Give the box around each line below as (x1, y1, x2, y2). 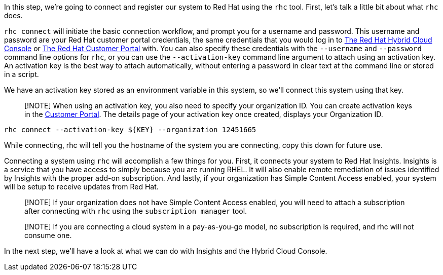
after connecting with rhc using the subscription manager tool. (24, 207, 247, 215)
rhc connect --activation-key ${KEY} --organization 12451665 (4, 126, 256, 134)
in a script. (4, 70, 39, 78)
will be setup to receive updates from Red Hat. (4, 182, 159, 191)
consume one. (24, 231, 72, 240)
